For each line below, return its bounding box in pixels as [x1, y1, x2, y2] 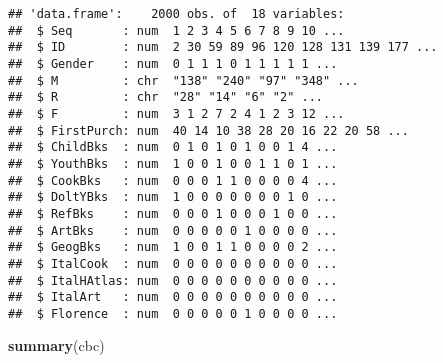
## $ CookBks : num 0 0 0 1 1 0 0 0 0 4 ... [8, 173, 338, 188]
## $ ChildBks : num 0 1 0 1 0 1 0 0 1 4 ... [8, 140, 338, 155]
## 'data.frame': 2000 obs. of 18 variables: [8, 7, 345, 21]
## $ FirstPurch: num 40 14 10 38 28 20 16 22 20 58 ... [8, 123, 409, 138]
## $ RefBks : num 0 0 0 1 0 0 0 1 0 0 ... [8, 206, 338, 221]
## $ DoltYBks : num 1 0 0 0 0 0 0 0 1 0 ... [8, 190, 338, 205]
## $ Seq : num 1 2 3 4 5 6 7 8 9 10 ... [8, 23, 345, 38]
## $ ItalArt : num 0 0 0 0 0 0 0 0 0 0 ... [8, 290, 338, 305]
